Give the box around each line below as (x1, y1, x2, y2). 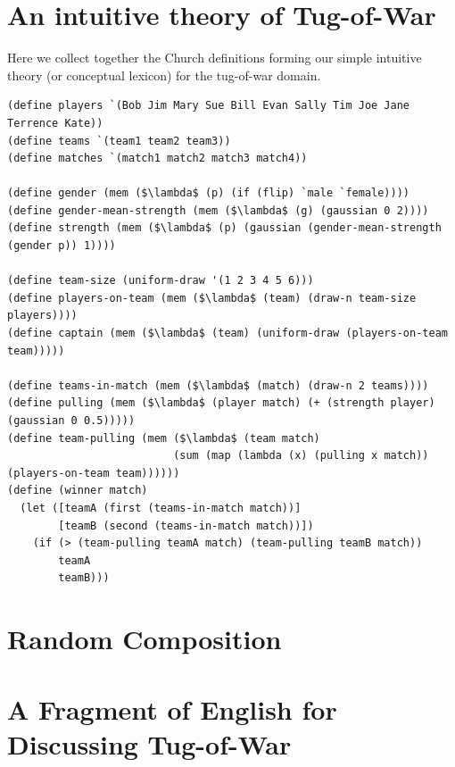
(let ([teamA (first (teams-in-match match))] (20, 501, 302, 514)
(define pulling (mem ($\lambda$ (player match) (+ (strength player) (7, 396, 435, 410)
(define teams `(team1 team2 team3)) (7, 134, 231, 147)
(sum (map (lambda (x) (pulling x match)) (173, 449, 429, 463)
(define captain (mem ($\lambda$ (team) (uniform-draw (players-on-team (7, 327, 448, 340)
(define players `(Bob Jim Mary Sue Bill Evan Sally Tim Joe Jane (7, 99, 410, 113)
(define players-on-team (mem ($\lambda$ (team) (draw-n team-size (7, 291, 417, 304)
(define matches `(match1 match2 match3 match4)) (7, 152, 308, 165)
